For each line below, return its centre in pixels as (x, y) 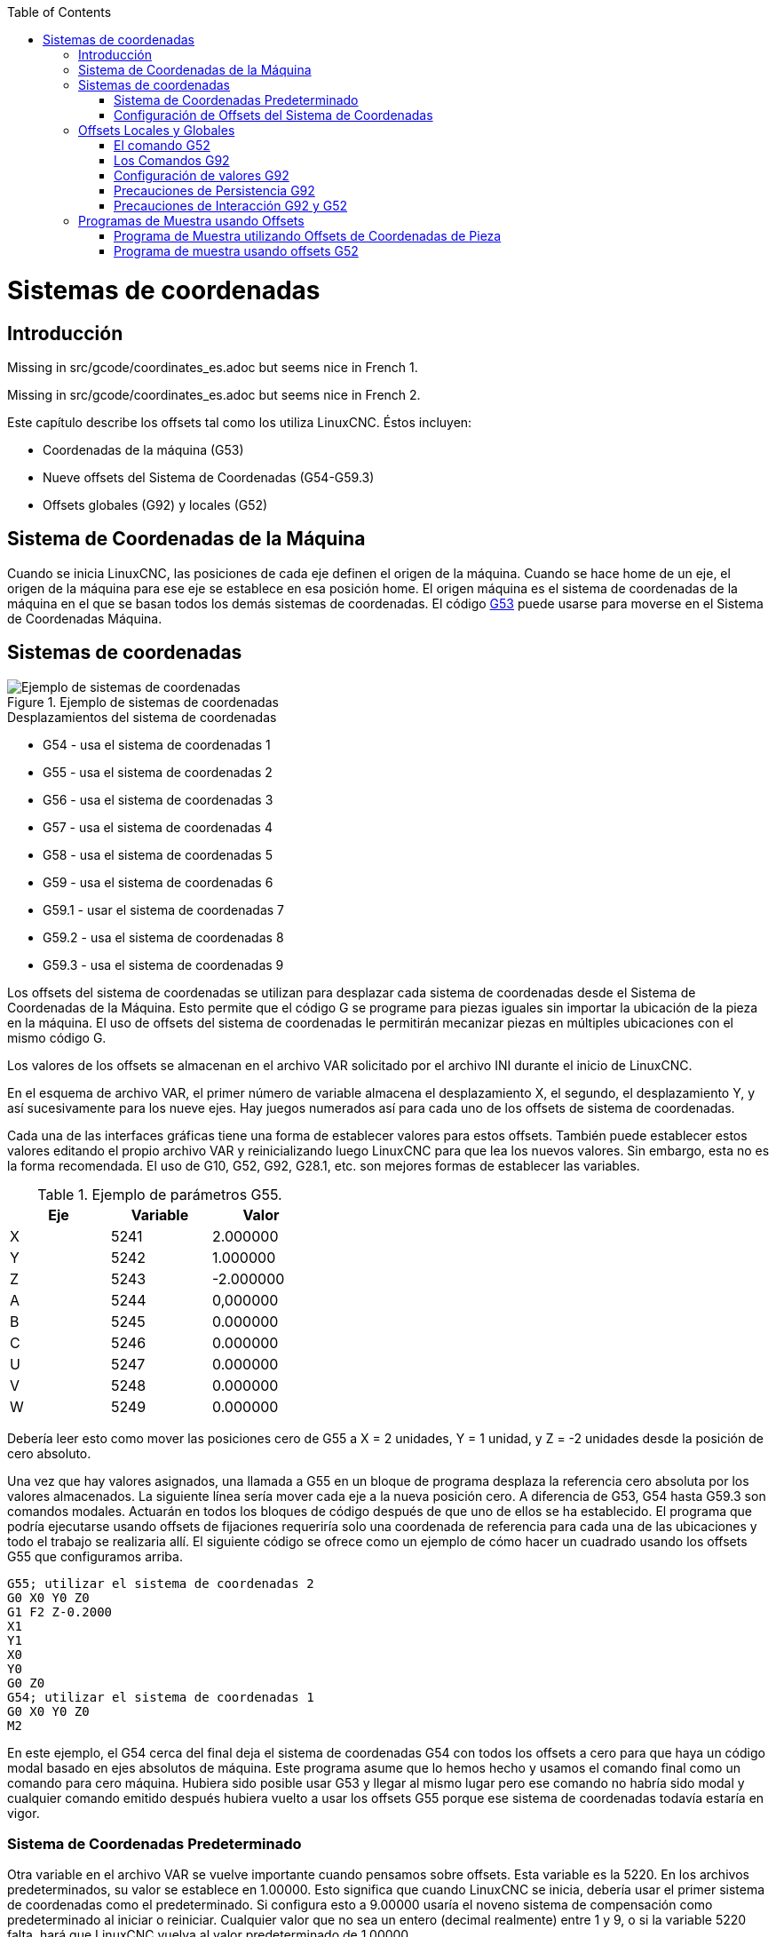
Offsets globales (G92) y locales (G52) (155, 504)
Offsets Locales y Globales (157, 130)
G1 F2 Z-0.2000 (60, 1612)
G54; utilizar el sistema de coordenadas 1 (161, 1697)
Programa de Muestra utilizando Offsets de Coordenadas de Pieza (308, 236)
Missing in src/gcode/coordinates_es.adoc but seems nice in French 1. (213, 367)
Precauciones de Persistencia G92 (214, 191)
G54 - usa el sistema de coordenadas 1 (157, 744)
